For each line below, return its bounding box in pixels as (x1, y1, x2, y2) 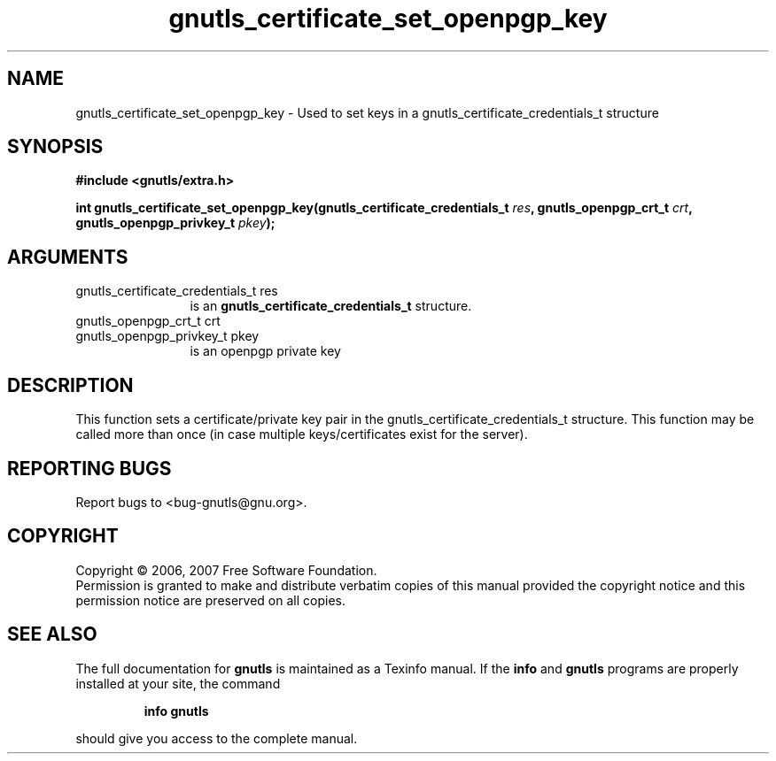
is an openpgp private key (190, 343, 341, 359)
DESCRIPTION (7, 373, 134, 396)
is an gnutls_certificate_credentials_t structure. (190, 298, 472, 314)
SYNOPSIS (7, 135, 104, 158)
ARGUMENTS (7, 245, 128, 268)
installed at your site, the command (75, 675, 281, 691)
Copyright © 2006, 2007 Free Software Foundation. (75, 562, 377, 578)
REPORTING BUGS (7, 457, 172, 480)
